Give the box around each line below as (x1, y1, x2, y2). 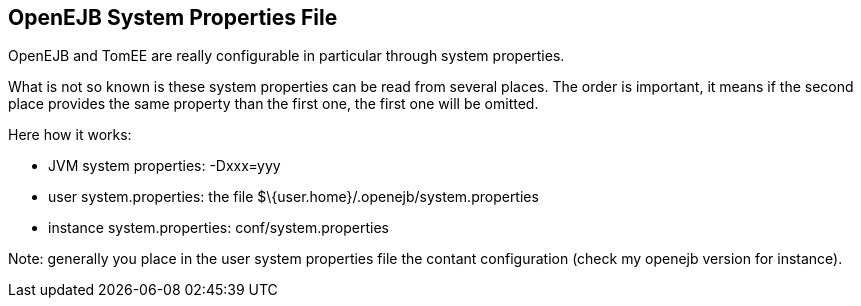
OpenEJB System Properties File (8, 5, 338, 30)
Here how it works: (8, 126, 132, 144)
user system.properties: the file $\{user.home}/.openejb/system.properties (48, 188, 539, 206)
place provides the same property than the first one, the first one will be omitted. (8, 95, 539, 113)
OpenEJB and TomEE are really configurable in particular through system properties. (8, 47, 565, 65)
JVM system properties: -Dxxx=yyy (48, 157, 281, 175)
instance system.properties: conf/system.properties (48, 219, 389, 237)
